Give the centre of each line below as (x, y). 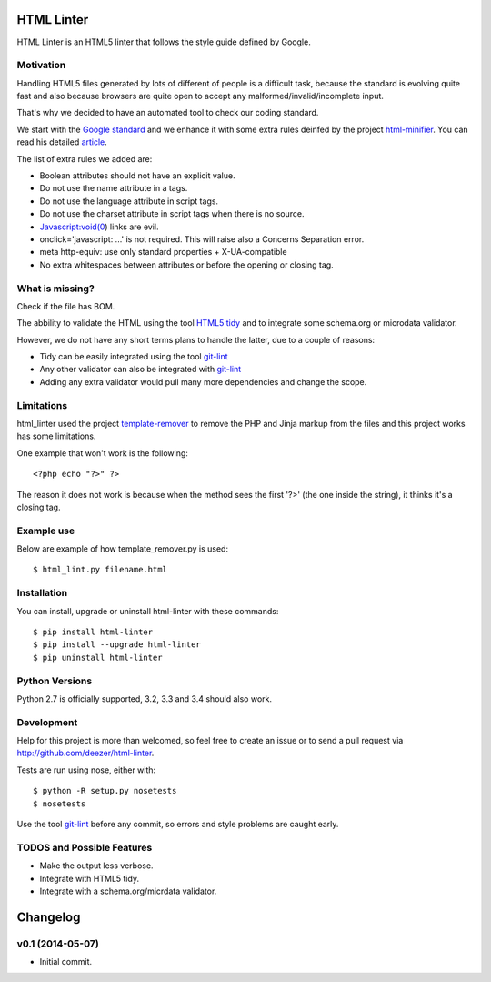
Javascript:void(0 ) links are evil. (99, 227)
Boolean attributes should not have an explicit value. (137, 176)
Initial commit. (66, 962)
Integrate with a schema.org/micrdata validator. (128, 891)
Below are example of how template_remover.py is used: (123, 549)
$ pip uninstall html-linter (98, 657)
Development (47, 722)
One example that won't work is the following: (102, 453)
